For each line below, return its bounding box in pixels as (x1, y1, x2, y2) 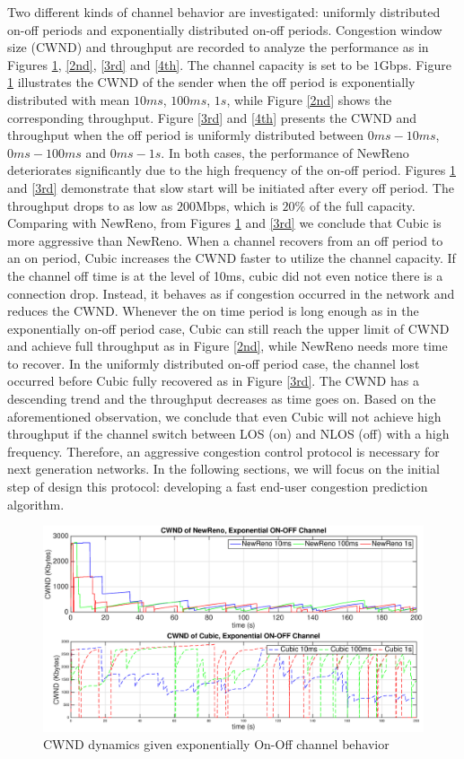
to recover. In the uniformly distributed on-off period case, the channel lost (7, 353, 420, 372)
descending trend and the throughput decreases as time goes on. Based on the (7, 389, 436, 408)
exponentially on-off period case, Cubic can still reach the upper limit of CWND (7, 318, 450, 337)
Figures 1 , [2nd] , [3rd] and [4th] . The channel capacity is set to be (7, 55, 370, 74)
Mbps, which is (195, 196, 278, 214)
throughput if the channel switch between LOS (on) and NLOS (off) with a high (7, 424, 450, 443)
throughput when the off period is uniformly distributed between (7, 126, 364, 144)
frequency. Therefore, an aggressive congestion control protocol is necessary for (7, 441, 440, 460)
